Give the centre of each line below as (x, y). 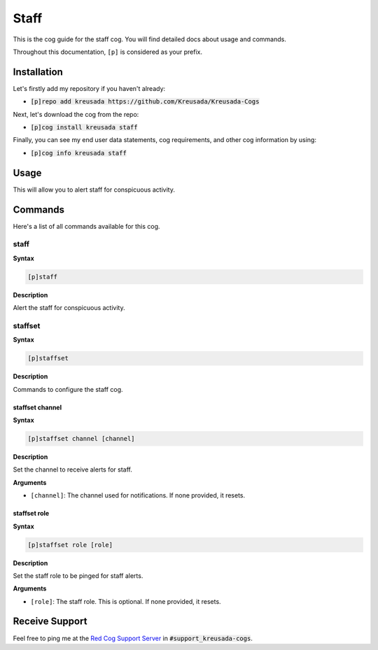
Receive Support (50, 622)
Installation (38, 72)
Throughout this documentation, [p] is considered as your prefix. (108, 52)
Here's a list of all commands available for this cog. (86, 226)
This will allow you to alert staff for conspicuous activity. (94, 190)
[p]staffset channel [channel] (82, 438)
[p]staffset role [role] (70, 545)
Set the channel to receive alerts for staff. (73, 469)
